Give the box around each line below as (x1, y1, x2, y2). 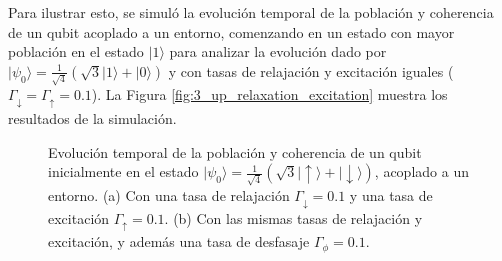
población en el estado (8, 41, 144, 62)
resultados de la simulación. (8, 107, 177, 128)
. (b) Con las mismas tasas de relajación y (164, 207, 423, 228)
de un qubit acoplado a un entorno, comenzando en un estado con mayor (8, 21, 455, 42)
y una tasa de (349, 184, 433, 205)
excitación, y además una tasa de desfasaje (48, 231, 310, 252)
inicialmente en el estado (48, 161, 199, 182)
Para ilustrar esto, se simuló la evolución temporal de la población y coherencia (8, 2, 494, 22)
